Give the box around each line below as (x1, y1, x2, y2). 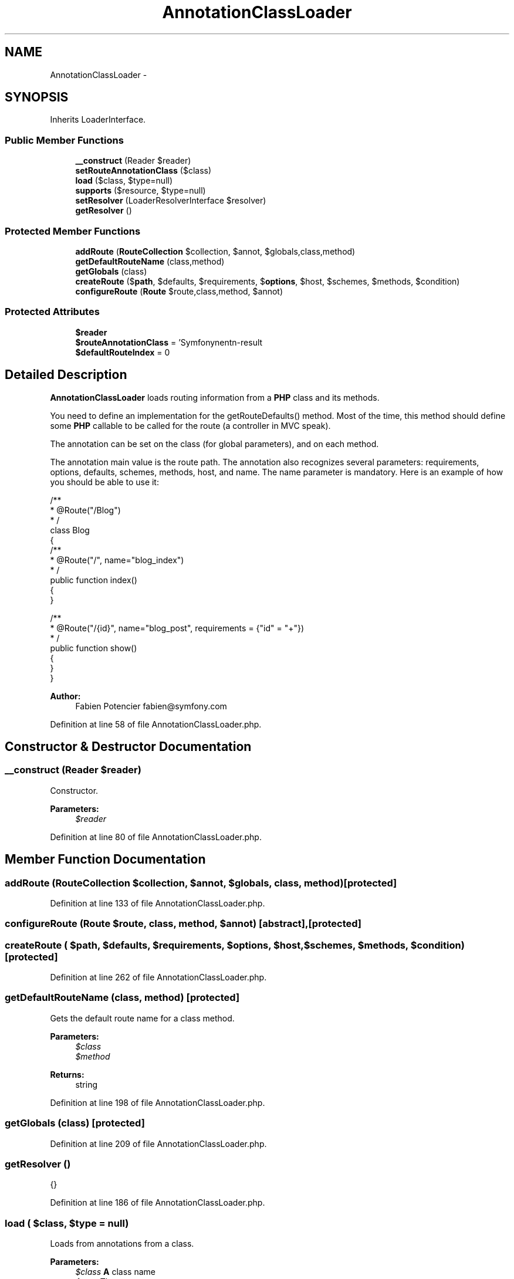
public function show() (50, 642, 137, 653)
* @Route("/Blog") (50, 505, 121, 515)
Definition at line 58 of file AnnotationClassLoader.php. (50, 719, 262, 729)
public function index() (50, 574, 137, 585)
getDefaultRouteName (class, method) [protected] (5, 992, 240, 1004)
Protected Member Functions (5, 225, 141, 237)
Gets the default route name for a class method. (50, 1013, 235, 1023)
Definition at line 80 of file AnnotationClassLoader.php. (50, 831, 262, 842)
